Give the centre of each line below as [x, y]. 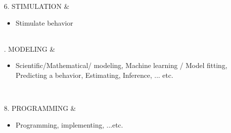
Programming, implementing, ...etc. [69, 124]
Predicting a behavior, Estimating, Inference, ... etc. [94, 75]
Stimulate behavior [44, 22]
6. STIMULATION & [37, 6]
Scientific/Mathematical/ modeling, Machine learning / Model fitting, [121, 65]
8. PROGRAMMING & [40, 108]
